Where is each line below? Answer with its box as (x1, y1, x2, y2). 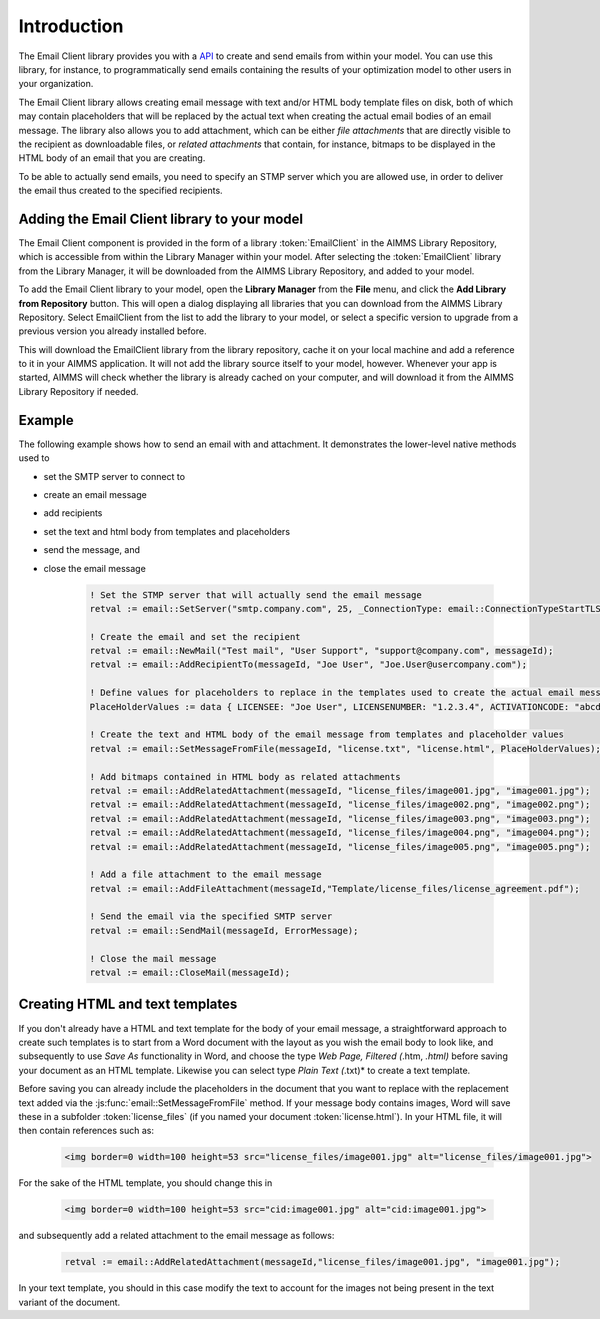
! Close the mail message (89, 953, 217, 964)
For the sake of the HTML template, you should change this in (18, 1177, 273, 1189)
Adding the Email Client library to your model (18, 210, 304, 227)
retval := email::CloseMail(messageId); (89, 967, 290, 979)
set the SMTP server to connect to (43, 470, 185, 482)
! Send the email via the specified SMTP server (89, 911, 333, 922)
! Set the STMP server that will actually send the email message (89, 589, 422, 600)
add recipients (43, 507, 103, 519)
